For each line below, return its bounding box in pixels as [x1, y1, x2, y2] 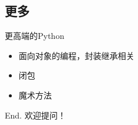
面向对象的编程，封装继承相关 [18, 49, 134, 61]
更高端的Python [5, 29, 64, 42]
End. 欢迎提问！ [5, 108, 66, 121]
